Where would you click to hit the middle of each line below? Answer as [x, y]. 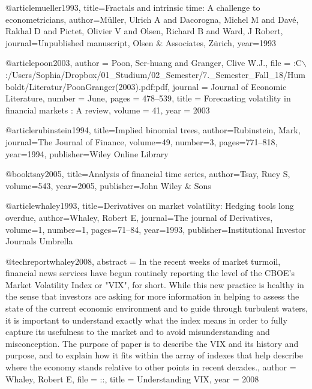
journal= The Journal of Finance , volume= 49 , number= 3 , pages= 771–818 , [142, 141]
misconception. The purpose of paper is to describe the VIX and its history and [152, 343]
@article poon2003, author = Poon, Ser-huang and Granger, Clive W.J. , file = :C [154, 63]
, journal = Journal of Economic [227, 86]
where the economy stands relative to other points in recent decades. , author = [151, 367]
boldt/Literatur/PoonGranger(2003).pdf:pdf [87, 86]
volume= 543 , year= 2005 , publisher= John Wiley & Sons [108, 185]
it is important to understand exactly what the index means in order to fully [146, 320]
